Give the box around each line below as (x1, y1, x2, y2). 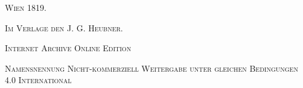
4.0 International (5, 74, 72, 86)
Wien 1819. (5, 1, 46, 13)
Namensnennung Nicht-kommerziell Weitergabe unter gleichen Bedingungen (5, 61, 298, 74)
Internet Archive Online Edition (5, 42, 132, 54)
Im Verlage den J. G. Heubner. (5, 21, 123, 34)
